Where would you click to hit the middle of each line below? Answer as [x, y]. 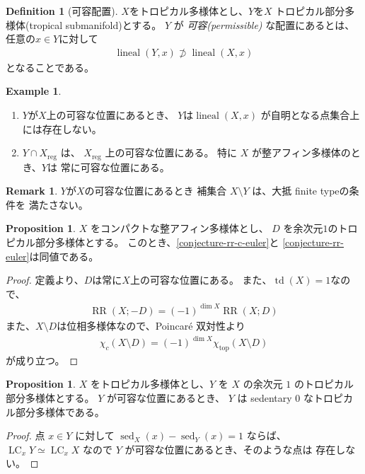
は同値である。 [64, 256]
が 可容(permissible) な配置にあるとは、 [264, 24]
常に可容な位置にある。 [115, 167]
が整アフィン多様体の [301, 152]
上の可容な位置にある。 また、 [201, 280]
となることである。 [50, 67]
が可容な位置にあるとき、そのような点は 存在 [230, 449]
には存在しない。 [62, 128]
